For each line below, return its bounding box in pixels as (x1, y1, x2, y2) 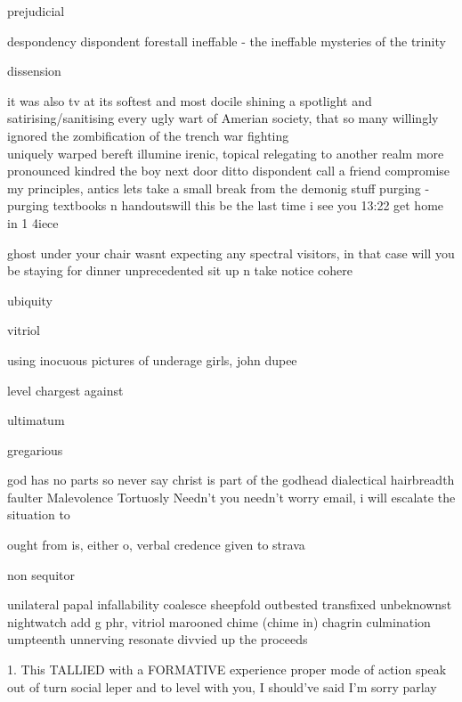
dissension (7, 61, 61, 80)
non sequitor (7, 565, 75, 584)
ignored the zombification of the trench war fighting (7, 126, 289, 144)
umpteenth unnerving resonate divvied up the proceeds (7, 630, 308, 649)
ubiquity (7, 290, 53, 309)
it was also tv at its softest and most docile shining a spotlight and (7, 91, 372, 110)
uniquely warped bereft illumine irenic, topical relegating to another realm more (7, 143, 444, 162)
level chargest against (7, 380, 124, 399)
